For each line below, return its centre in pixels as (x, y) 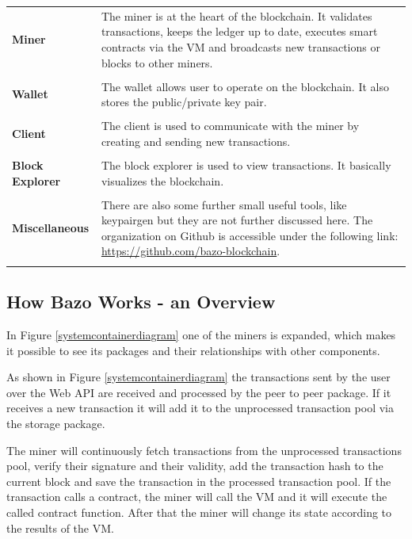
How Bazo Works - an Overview (141, 302)
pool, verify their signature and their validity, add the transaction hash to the (195, 466)
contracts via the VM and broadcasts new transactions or (240, 46)
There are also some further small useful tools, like (224, 204)
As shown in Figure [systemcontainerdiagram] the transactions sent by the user (198, 377)
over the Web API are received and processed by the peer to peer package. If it (199, 392)
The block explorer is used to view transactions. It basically (246, 165)
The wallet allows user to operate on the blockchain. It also (245, 86)
